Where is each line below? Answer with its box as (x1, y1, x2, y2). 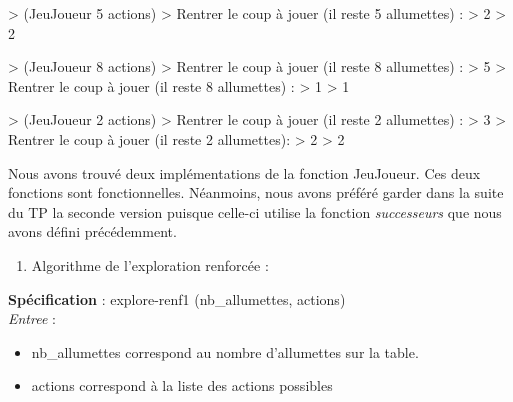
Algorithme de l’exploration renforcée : (31, 254, 269, 275)
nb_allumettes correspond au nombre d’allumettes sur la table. (31, 341, 419, 362)
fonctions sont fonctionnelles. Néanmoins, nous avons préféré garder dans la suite (8, 182, 504, 203)
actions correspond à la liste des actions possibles (31, 375, 333, 396)
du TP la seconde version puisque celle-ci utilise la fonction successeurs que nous (8, 201, 502, 222)
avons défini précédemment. (8, 221, 177, 242)
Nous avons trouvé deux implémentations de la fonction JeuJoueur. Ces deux (8, 162, 481, 183)
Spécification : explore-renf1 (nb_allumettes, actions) (8, 288, 346, 309)
